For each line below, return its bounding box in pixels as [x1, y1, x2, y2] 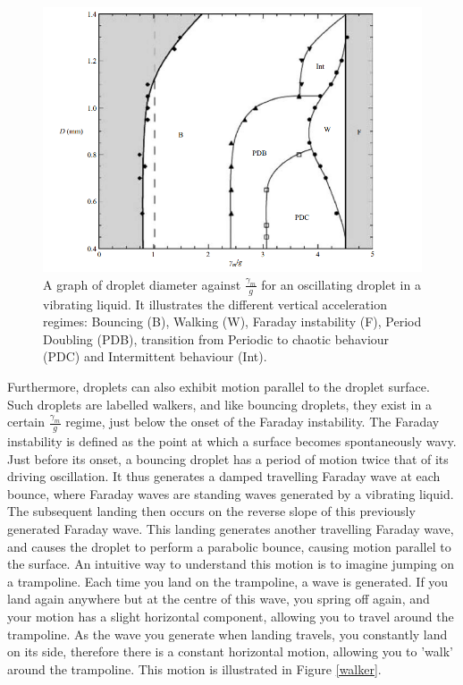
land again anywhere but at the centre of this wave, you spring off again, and [7, 589, 430, 608]
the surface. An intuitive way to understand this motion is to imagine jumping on [7, 554, 455, 573]
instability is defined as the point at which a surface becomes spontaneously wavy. [7, 432, 457, 451]
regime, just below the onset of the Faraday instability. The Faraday [65, 412, 440, 431]
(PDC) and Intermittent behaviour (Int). [43, 347, 267, 366]
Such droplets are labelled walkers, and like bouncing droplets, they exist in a [7, 394, 432, 413]
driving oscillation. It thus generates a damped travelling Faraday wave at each [7, 467, 441, 486]
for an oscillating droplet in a [261, 275, 421, 293]
